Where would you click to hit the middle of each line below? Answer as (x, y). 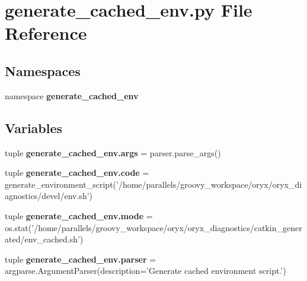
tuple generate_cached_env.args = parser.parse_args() (113, 152)
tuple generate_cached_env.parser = (81, 259)
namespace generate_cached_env (72, 95)
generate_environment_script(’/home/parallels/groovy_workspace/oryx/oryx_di (153, 184)
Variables (34, 127)
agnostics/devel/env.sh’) (49, 196)
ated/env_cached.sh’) (44, 239)
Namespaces (43, 70)
